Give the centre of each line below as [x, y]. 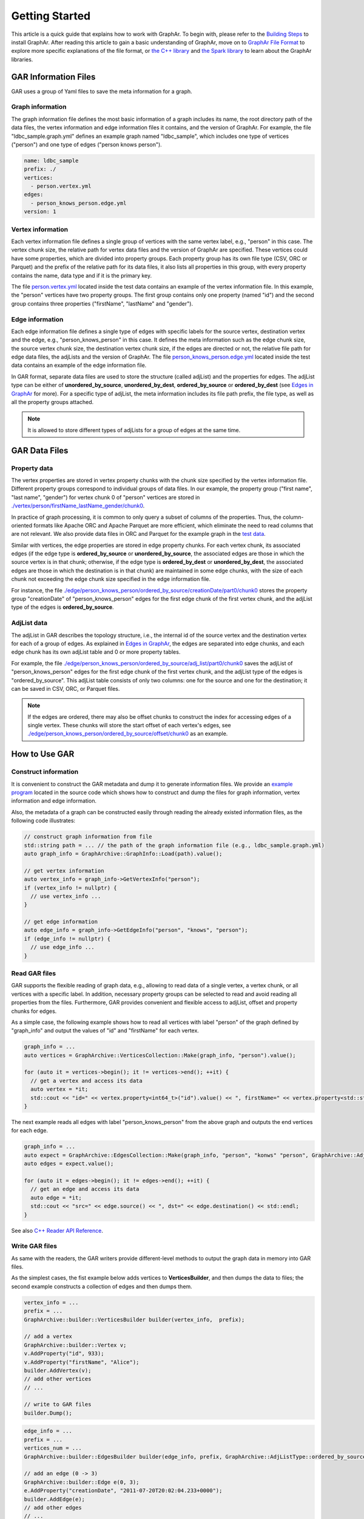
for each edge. [30, 1131]
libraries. [22, 59]
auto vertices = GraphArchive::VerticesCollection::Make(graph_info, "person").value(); [160, 1055]
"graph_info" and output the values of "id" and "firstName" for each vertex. [105, 1030]
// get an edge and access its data [85, 1189]
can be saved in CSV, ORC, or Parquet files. [66, 688]
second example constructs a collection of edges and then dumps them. [102, 1286]
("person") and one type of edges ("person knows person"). [86, 144]
